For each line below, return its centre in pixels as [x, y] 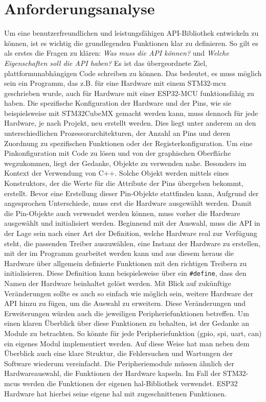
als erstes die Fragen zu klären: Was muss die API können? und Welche [117, 53]
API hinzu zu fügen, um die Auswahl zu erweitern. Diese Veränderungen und [125, 303]
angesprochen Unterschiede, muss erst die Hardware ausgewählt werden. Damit [128, 203]
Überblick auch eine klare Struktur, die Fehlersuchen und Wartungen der [119, 353]
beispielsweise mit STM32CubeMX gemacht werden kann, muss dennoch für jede [131, 113]
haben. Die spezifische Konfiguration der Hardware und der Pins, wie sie [118, 103]
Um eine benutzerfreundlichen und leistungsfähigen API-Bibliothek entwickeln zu [131, 33]
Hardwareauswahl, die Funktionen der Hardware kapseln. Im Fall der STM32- [126, 373]
